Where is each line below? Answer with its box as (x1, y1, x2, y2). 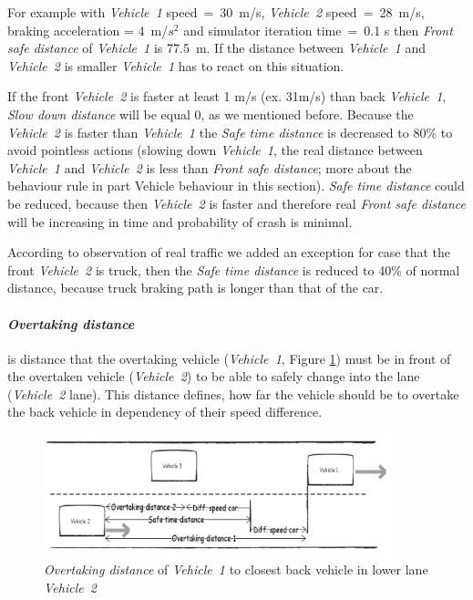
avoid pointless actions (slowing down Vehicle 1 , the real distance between (7, 140, 423, 160)
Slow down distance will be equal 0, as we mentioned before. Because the (7, 104, 414, 123)
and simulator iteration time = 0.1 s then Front (183, 20, 453, 39)
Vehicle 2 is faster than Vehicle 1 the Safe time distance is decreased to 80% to (7, 122, 453, 141)
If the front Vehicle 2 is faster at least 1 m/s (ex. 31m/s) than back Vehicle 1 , (7, 87, 447, 106)
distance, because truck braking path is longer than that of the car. (7, 278, 384, 297)
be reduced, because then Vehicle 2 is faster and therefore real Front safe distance (7, 193, 467, 212)
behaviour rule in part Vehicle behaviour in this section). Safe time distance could (7, 176, 465, 195)
